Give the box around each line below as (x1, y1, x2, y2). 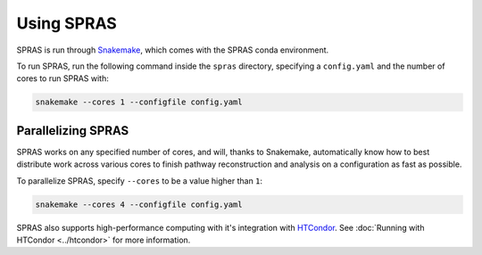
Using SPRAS (16, 13, 118, 33)
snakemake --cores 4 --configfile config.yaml (35, 199, 243, 210)
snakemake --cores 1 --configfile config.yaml (35, 97, 243, 107)
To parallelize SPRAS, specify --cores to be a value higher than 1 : (16, 175, 263, 186)
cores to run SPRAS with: (16, 73, 109, 84)
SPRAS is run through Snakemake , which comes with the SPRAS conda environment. (16, 45, 329, 55)
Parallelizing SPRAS (16, 123, 129, 138)
